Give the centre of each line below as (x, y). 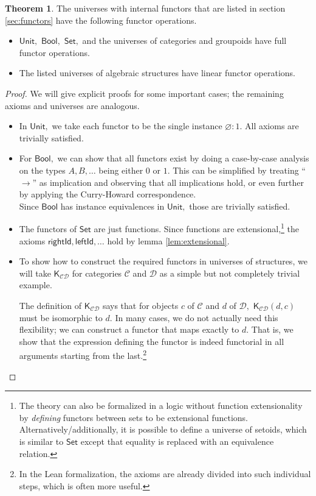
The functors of (48, 228)
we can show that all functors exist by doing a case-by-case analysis (183, 158)
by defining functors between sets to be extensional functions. (133, 417)
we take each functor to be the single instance (137, 126)
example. (36, 285)
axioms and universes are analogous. (72, 105)
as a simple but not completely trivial (230, 273)
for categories (97, 273)
